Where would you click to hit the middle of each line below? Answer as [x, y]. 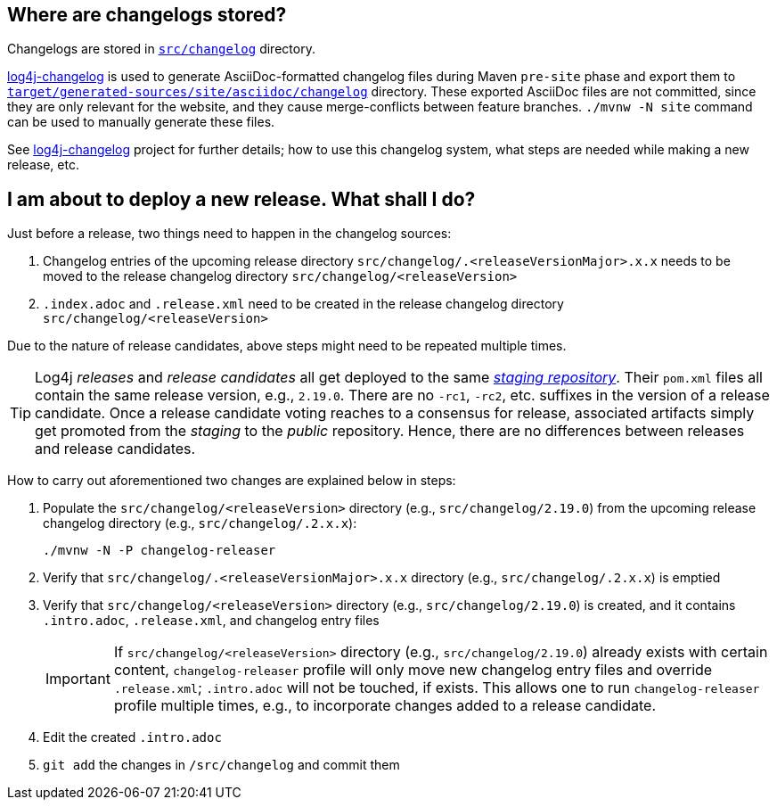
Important [78, 679]
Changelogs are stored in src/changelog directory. [161, 49]
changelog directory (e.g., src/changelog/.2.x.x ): [200, 523]
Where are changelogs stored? [147, 15]
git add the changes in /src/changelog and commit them [221, 765]
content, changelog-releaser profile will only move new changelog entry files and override [413, 670]
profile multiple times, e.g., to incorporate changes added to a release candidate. [384, 706]
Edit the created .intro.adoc [132, 737]
